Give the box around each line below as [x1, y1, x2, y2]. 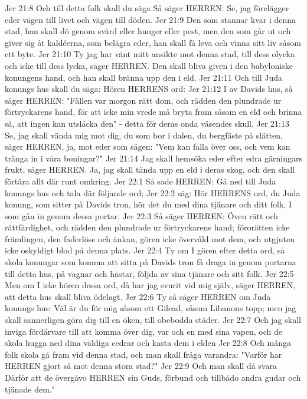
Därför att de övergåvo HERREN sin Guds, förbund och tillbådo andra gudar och [5, 371, 301, 383]
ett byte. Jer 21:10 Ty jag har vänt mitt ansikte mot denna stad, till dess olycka [5, 48, 295, 60]
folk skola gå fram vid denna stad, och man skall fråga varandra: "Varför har [5, 348, 282, 360]
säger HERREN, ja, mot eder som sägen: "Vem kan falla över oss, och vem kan [5, 140, 290, 153]
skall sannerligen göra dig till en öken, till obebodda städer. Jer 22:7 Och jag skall [5, 314, 301, 326]
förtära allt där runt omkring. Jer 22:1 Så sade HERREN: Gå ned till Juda [5, 174, 276, 187]
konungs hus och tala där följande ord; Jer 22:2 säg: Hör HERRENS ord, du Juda [5, 186, 301, 199]
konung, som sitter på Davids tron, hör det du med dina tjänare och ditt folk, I [5, 198, 292, 210]
